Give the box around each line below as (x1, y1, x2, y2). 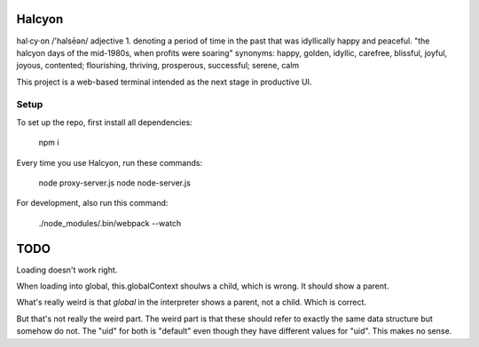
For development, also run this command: (16, 198, 169, 209)
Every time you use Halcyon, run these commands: (16, 157, 203, 168)
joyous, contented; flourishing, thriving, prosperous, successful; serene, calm (16, 60, 300, 71)
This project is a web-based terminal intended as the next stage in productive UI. (16, 76, 312, 87)
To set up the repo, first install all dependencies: (16, 116, 192, 128)
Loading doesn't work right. (16, 264, 118, 275)
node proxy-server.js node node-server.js (38, 177, 191, 188)
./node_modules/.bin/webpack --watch (38, 217, 182, 228)
